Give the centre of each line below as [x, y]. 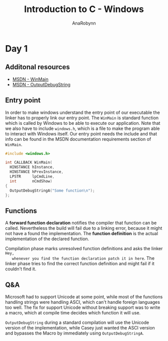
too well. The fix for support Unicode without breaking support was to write [83, 307]
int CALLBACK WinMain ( [29, 162]
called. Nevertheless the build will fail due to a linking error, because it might [84, 228]
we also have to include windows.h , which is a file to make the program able [82, 128]
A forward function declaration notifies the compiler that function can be [81, 223]
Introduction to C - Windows [84, 9]
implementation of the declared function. [47, 239]
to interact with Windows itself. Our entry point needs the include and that [81, 133]
